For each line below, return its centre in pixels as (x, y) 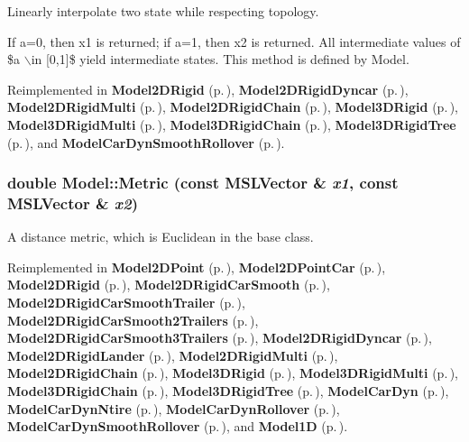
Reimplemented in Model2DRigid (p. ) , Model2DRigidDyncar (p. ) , (208, 89)
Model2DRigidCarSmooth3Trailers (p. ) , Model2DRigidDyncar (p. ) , (220, 338)
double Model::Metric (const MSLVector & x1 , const (203, 183)
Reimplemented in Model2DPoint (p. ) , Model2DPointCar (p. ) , (197, 267)
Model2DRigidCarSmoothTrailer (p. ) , (126, 303)
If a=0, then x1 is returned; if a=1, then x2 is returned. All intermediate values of (234, 41)
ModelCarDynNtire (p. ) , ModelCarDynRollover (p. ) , (174, 408)
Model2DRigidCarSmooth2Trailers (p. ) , (133, 320)
